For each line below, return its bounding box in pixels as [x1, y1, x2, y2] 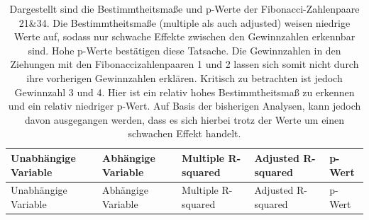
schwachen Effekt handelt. [128, 126, 241, 141]
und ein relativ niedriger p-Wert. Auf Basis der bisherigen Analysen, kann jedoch [8, 98, 361, 113]
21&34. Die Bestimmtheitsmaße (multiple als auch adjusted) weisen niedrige [18, 15, 351, 30]
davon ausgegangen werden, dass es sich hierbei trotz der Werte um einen [24, 112, 345, 127]
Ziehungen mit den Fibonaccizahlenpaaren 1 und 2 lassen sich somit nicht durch [10, 57, 359, 71]
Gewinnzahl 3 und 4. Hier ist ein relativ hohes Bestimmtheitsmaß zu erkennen [14, 84, 355, 99]
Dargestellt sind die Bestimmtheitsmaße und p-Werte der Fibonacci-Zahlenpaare [9, 1, 360, 16]
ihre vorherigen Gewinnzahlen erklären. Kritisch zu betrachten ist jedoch [26, 70, 343, 85]
